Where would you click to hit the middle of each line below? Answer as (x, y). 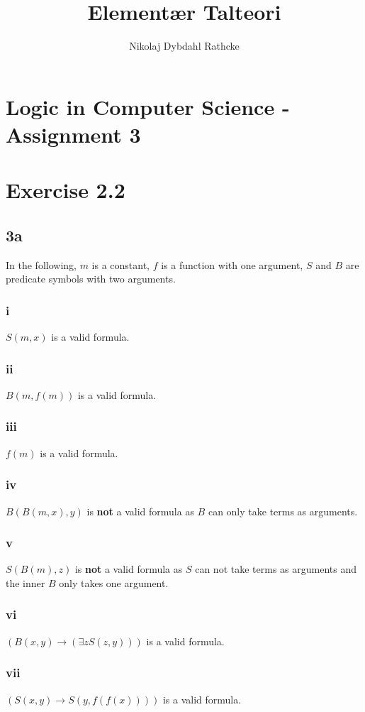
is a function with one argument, (232, 264)
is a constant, (121, 264)
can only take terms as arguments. (283, 511)
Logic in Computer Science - (148, 106)
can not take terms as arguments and (276, 569)
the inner (26, 582)
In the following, (41, 264)
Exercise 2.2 (66, 190)
